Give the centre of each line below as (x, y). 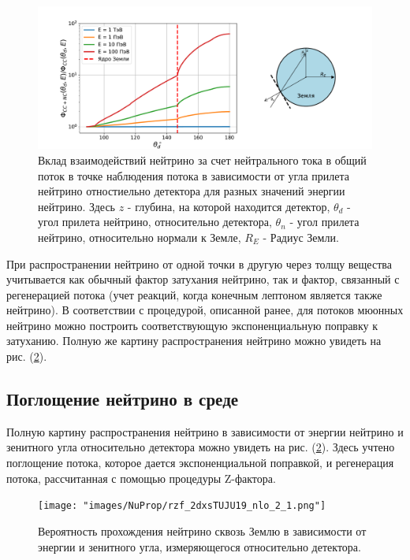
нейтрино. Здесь (76, 206)
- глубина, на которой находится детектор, (229, 206)
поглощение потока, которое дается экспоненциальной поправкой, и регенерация (200, 463)
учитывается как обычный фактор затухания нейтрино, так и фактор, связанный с (203, 279)
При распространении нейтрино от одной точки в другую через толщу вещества (199, 263)
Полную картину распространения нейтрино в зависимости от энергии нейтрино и (205, 431)
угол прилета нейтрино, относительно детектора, (155, 222)
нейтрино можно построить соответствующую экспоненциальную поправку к (192, 325)
